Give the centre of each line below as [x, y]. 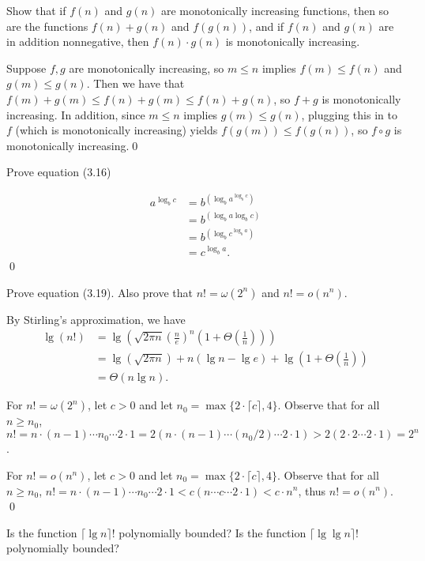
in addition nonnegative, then [78, 41]
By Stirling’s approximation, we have [96, 319]
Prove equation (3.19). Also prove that [100, 292]
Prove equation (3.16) [59, 172]
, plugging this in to [349, 114]
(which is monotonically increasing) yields [117, 130]
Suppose [26, 68]
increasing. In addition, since [76, 114]
